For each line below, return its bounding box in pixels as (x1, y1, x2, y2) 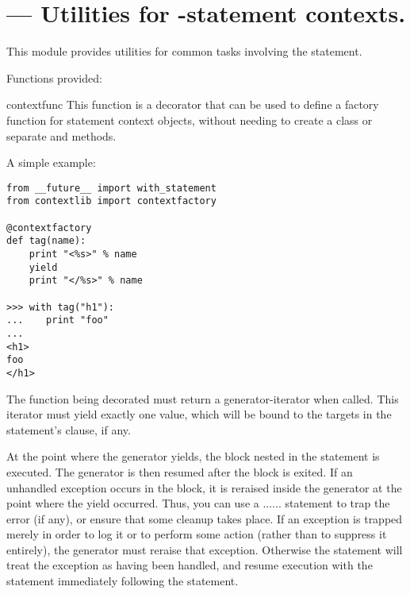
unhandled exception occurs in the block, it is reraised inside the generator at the (6, 479, 402, 496)
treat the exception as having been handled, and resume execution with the (6, 557, 373, 573)
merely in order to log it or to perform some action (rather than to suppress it (6, 526, 387, 542)
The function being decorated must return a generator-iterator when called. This (6, 390, 399, 407)
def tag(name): (6, 235, 86, 247)
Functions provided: (6, 69, 102, 86)
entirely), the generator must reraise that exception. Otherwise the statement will (6, 541, 403, 557)
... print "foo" (6, 314, 109, 326)
